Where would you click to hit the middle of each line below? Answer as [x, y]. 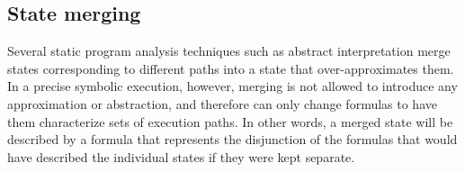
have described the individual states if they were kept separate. [181, 156]
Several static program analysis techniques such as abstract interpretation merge [229, 51]
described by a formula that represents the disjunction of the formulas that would [232, 139]
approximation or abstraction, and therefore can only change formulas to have [222, 103]
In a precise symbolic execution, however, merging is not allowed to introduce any [232, 86]
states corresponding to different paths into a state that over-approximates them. [231, 68]
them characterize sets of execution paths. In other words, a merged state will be [230, 121]
